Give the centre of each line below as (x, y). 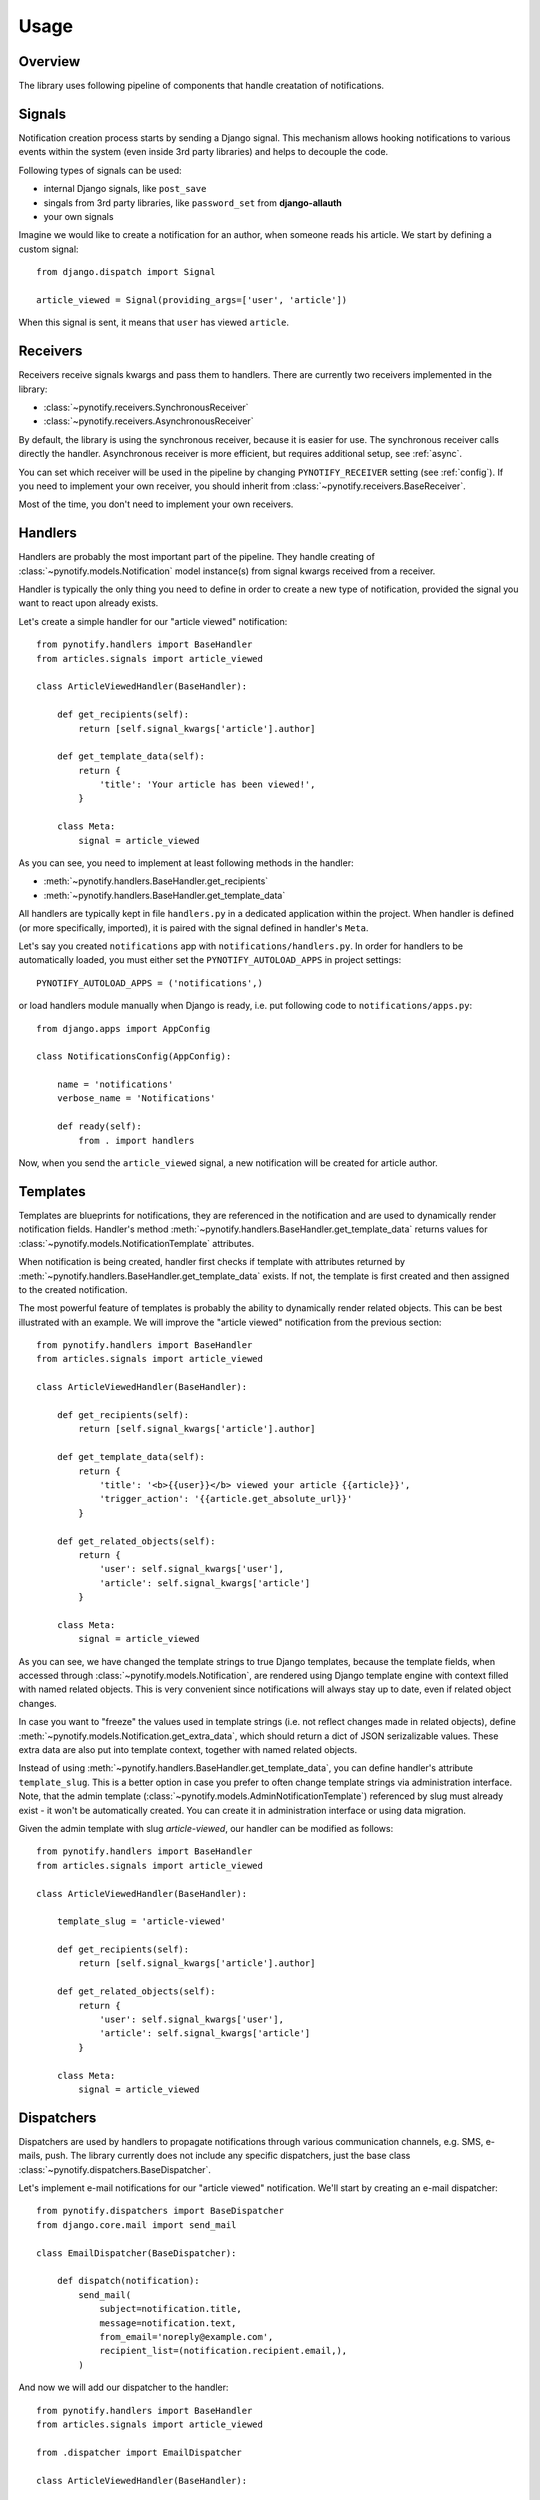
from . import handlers (136, 1140)
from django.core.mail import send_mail (136, 2224)
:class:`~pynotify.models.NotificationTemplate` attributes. (136, 1243)
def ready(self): (99, 1126)
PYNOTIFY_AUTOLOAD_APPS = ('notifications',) (150, 983)
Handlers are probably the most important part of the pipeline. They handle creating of (196, 557)
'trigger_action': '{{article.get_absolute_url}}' (226, 1499)
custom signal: (48, 249)
